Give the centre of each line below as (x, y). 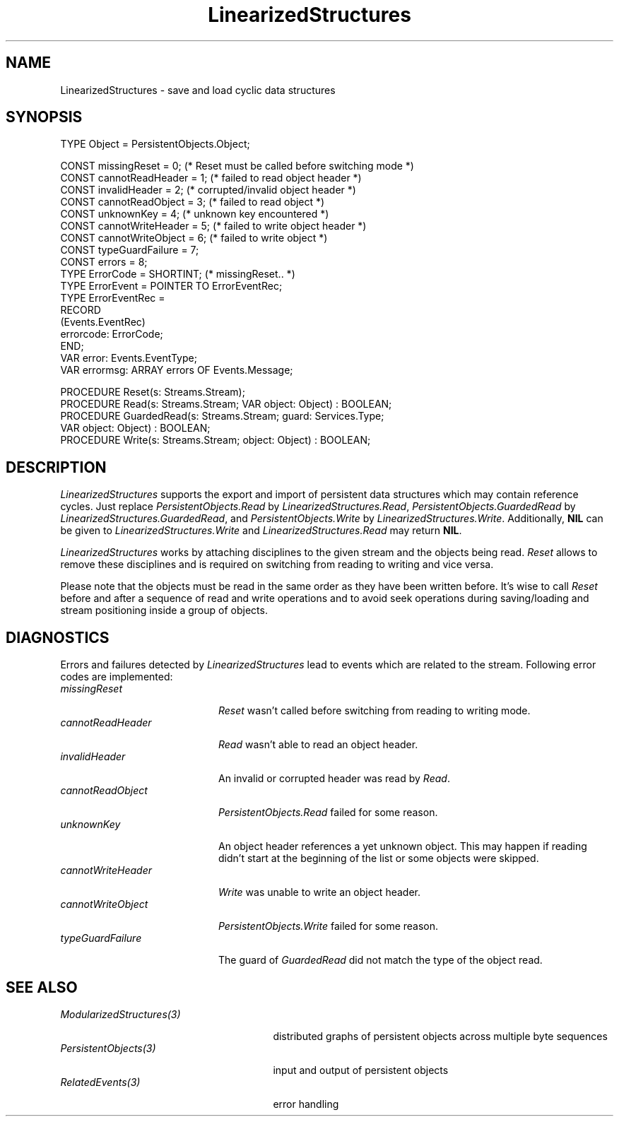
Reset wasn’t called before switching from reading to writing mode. (375, 711)
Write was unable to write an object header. (319, 892)
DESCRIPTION (56, 467)
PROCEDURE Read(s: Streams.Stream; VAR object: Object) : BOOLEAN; (226, 404)
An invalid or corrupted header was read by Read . (334, 779)
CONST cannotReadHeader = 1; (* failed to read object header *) (211, 178)
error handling (306, 1104)
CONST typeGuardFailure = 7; (130, 250)
